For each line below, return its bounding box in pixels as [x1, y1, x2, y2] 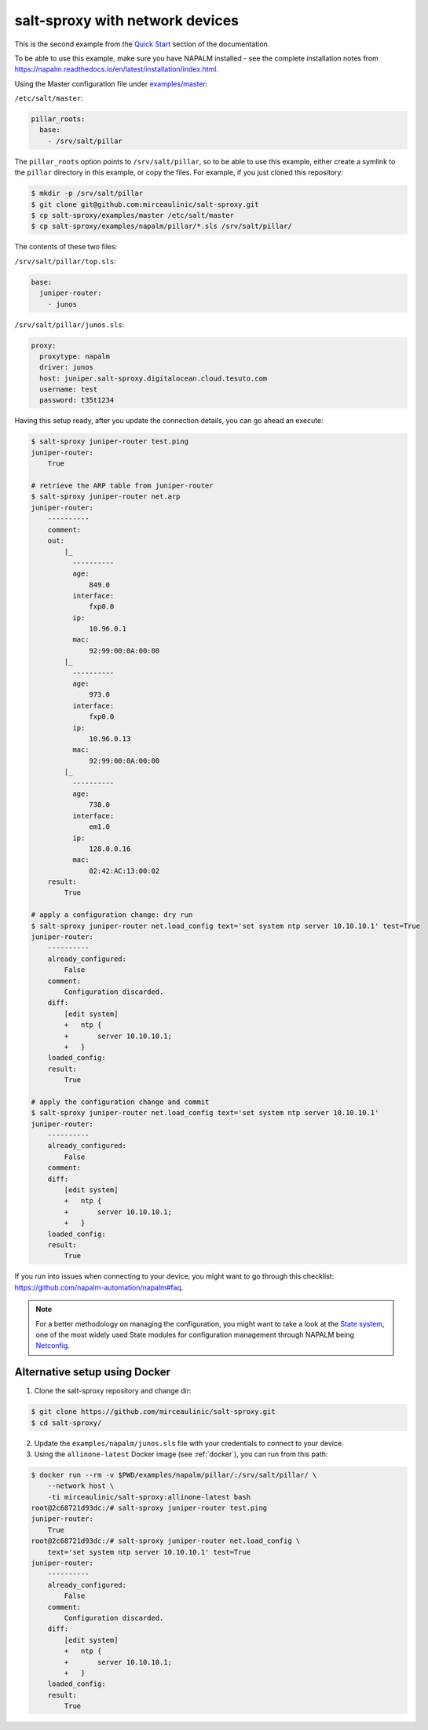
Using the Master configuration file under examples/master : [14, 79, 208, 88]
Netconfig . [35, 1341, 71, 1350]
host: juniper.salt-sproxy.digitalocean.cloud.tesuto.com [39, 374, 268, 383]
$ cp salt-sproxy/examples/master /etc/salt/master [31, 211, 235, 220]
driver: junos [39, 363, 94, 372]
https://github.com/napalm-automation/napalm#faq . [14, 1283, 184, 1292]
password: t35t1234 [39, 396, 115, 405]
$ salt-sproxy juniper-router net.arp [31, 492, 181, 501]
